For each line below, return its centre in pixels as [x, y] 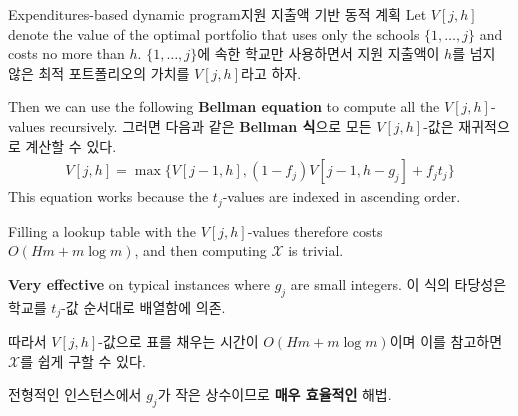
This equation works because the [108, 196]
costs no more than [66, 53]
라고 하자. [271, 72]
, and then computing [200, 250]
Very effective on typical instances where [139, 283]
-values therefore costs [315, 230]
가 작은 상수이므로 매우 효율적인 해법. [274, 394]
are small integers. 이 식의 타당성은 [398, 283]
